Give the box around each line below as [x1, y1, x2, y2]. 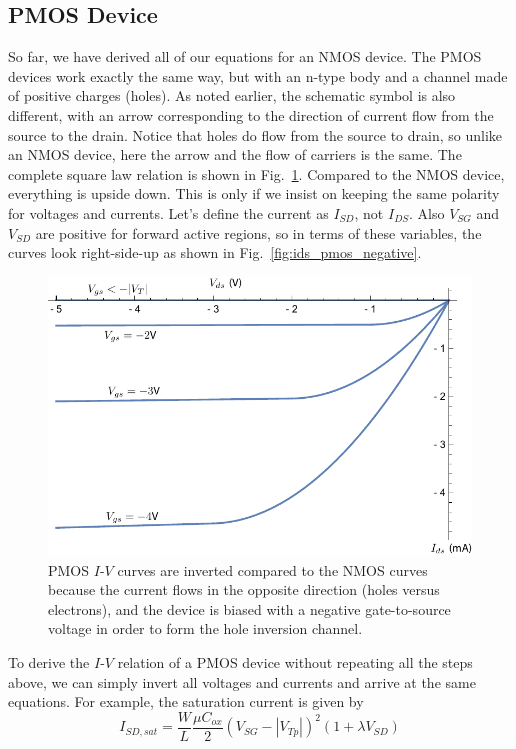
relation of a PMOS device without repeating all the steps [117, 651, 473, 672]
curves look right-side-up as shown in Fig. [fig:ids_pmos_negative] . [8, 242, 422, 263]
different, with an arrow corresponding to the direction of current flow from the [8, 104, 494, 125]
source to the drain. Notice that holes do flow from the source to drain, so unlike [8, 124, 502, 145]
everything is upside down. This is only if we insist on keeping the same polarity [8, 183, 500, 204]
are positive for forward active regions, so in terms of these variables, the [35, 222, 482, 243]
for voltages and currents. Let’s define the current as [8, 202, 329, 223]
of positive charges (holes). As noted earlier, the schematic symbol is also [8, 85, 456, 106]
